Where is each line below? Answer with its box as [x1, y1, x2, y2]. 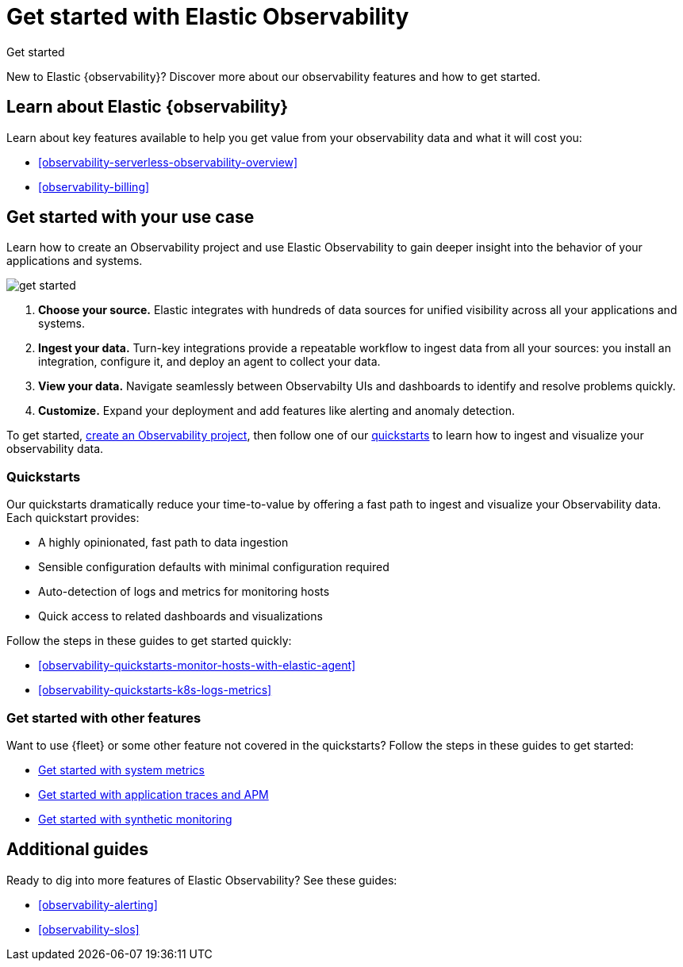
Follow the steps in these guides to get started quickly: [6, 634, 292, 648]
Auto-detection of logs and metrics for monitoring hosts [38, 585, 330, 599]
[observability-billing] [38, 179, 150, 194]
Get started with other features [6, 709, 201, 726]
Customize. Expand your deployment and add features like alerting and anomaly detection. [38, 404, 515, 418]
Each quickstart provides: [6, 511, 140, 525]
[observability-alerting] [38, 897, 158, 911]
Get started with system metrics [38, 762, 205, 777]
